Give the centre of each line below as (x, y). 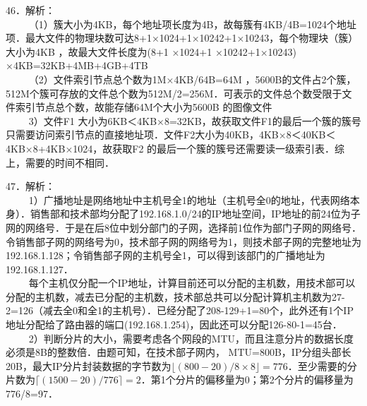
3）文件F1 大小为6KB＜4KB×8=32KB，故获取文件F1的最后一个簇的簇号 (195, 120)
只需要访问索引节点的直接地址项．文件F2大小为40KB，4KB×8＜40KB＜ (171, 135)
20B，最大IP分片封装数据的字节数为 (89, 365)
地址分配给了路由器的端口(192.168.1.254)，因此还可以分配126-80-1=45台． (174, 324)
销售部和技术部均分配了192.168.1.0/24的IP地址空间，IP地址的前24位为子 (195, 214)
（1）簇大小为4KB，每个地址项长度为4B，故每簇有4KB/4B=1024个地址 (192, 24)
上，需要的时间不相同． (60, 162)
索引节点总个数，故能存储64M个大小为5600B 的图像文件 (144, 107)
